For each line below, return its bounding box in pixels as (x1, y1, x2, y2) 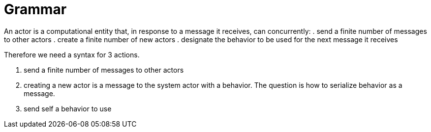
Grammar (4, 1, 67, 18)
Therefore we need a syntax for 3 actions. (4, 50, 140, 59)
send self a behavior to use (24, 104, 112, 113)
